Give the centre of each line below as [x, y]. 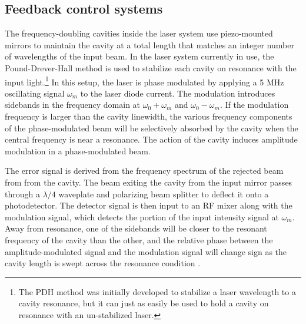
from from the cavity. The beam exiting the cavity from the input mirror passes [149, 182]
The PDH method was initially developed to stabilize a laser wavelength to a [157, 291]
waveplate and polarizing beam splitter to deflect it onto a [164, 194]
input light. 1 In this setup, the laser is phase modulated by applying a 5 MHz [144, 81]
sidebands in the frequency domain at [73, 105]
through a [22, 194]
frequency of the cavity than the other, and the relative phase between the [139, 239]
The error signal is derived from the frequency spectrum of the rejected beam [144, 171]
